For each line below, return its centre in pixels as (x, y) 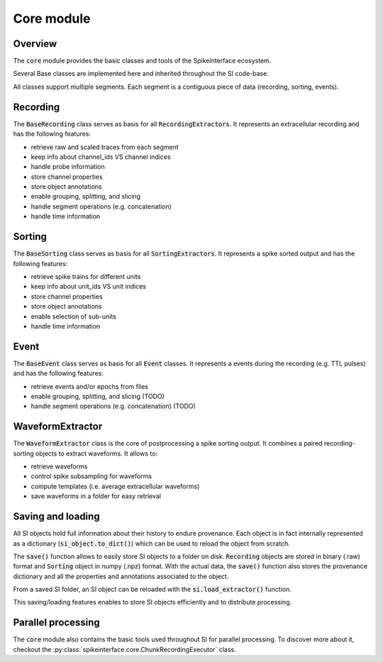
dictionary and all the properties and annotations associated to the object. (121, 576)
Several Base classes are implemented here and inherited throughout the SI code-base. (141, 74)
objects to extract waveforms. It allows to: (97, 453)
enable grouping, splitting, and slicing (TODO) (98, 396)
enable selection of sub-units (74, 316)
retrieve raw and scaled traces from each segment (105, 147)
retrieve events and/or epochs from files (90, 386)
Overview (35, 44)
